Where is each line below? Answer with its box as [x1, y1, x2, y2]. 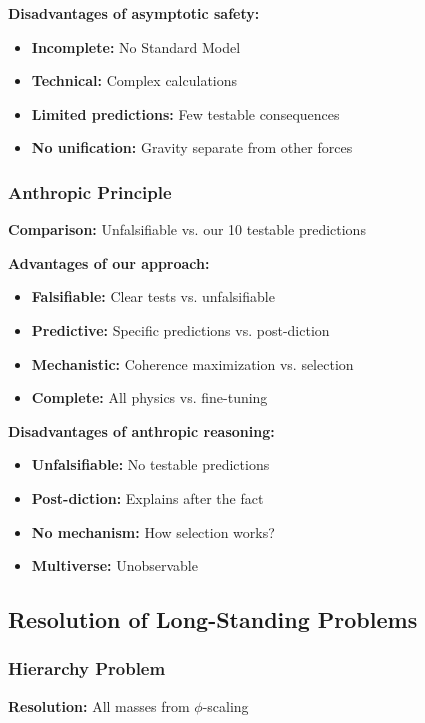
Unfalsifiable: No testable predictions [31, 454, 270, 475]
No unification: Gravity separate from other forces [31, 137, 353, 158]
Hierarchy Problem [8, 656, 166, 681]
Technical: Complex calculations [31, 70, 238, 91]
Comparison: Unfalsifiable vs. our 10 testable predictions [8, 219, 366, 240]
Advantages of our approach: [8, 252, 210, 273]
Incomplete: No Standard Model [31, 36, 241, 57]
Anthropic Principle [8, 179, 172, 204]
